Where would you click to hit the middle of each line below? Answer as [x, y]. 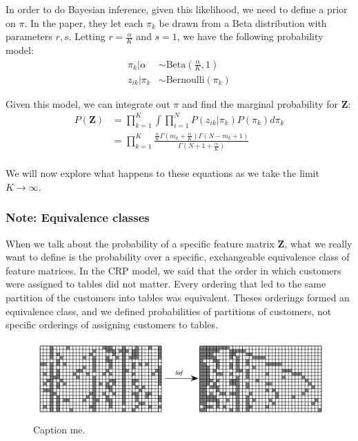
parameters [29, 36]
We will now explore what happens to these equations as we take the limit [162, 173]
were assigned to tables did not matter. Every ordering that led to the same [166, 284]
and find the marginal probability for [260, 103]
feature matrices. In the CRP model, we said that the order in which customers [173, 270]
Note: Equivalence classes [78, 217]
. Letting [87, 36]
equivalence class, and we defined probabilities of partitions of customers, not [169, 311]
